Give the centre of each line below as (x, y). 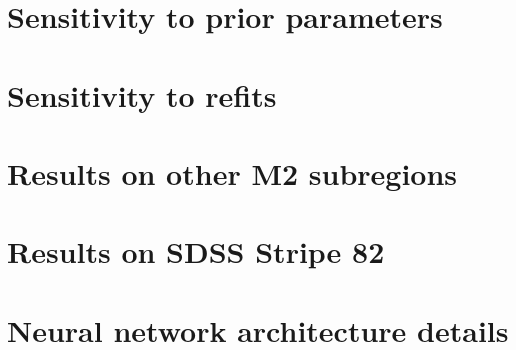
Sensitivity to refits (142, 94)
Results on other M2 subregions (232, 172)
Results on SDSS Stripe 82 (196, 251)
